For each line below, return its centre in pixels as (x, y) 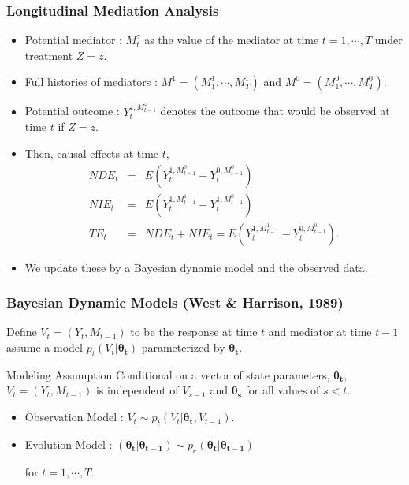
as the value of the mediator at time (232, 40)
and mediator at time (320, 332)
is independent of (137, 390)
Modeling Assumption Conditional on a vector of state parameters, (168, 374)
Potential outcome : (72, 111)
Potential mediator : (73, 40)
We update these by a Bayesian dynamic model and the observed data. (196, 267)
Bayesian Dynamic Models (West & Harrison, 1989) (175, 302)
